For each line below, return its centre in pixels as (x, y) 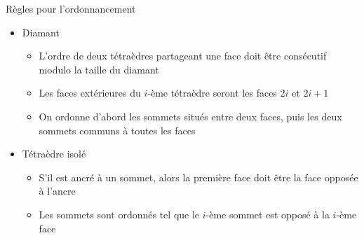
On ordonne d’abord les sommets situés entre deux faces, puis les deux (190, 116)
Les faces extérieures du (90, 93)
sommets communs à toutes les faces (117, 130)
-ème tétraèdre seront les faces (212, 93)
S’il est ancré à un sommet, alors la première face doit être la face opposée (198, 177)
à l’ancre (57, 191)
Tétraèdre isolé (54, 154)
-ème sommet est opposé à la (268, 214)
